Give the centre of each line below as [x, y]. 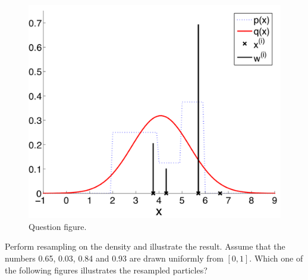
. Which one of [276, 258]
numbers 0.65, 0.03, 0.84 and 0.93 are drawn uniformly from [114, 258]
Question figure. [58, 226]
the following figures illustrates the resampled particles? [106, 270]
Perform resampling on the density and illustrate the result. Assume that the [145, 246]
